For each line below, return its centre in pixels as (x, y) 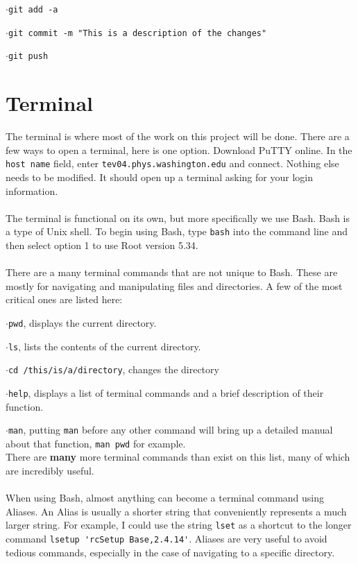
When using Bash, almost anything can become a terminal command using (165, 498)
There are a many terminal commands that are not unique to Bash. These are (172, 272)
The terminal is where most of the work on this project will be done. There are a (178, 136)
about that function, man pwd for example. (96, 443)
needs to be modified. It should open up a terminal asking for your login (159, 177)
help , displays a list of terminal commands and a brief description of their (166, 392)
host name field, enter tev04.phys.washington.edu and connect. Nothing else (172, 163)
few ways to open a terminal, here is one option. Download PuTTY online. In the (179, 149)
